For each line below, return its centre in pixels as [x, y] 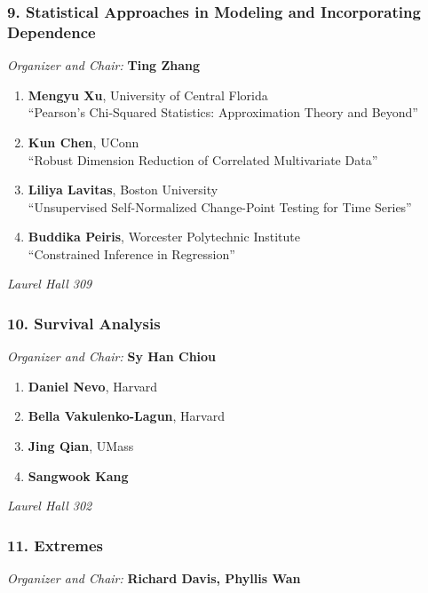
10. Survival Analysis [84, 323]
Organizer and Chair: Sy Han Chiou [112, 356]
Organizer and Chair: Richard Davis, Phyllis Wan [154, 578]
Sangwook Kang [78, 475]
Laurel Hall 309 [50, 284]
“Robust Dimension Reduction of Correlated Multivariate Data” [203, 159]
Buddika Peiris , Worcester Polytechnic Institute [164, 237]
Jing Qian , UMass [81, 446]
